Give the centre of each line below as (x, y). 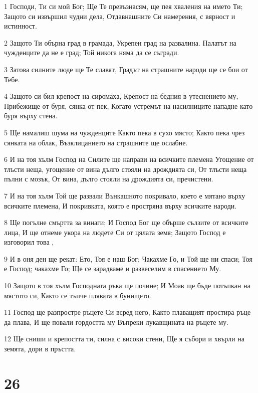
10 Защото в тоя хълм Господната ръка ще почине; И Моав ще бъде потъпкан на (127, 285)
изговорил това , (29, 242)
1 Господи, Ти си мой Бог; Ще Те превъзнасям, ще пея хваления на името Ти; (123, 6)
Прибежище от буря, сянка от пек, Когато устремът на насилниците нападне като (128, 106)
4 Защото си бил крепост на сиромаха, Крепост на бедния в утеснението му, (121, 96)
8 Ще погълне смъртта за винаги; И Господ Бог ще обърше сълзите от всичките (126, 222)
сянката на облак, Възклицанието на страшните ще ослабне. (96, 142)
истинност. (21, 26)
